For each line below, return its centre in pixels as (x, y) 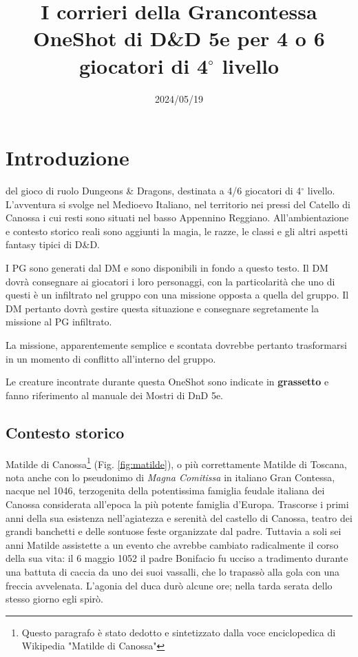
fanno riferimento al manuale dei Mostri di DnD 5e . (115, 395)
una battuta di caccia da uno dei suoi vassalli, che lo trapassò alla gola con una (172, 571)
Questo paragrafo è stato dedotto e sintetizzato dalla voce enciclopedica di (179, 632)
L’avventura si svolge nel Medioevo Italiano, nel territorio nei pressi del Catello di (178, 204)
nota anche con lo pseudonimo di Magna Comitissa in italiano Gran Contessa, (170, 477)
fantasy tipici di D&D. (53, 244)
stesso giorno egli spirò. (54, 599)
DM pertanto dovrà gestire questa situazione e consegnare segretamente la (162, 308)
